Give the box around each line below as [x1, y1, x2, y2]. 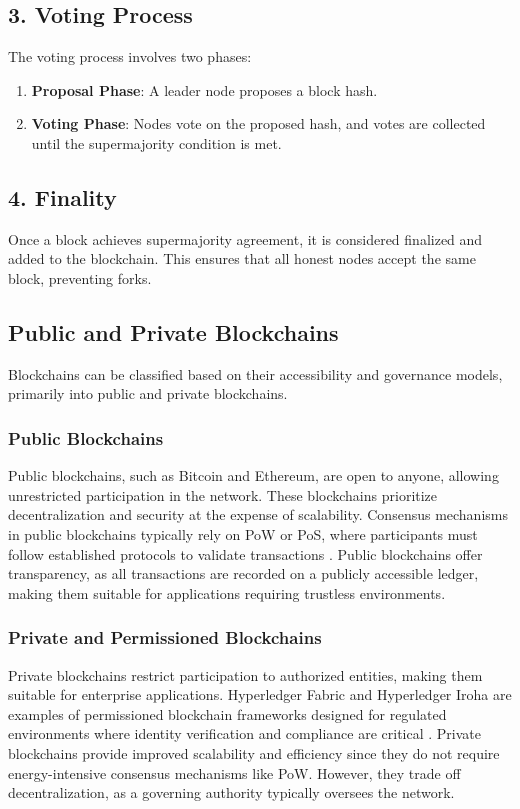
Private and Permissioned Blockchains [8, 625, 322, 650]
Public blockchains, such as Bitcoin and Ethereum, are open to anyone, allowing [8, 465, 499, 486]
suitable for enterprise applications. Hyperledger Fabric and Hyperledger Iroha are [8, 684, 512, 705]
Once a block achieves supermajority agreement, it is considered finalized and [8, 228, 483, 249]
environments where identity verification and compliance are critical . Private [8, 723, 482, 744]
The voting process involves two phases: [8, 46, 252, 67]
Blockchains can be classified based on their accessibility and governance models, [8, 363, 503, 384]
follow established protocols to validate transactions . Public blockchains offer [8, 543, 483, 564]
